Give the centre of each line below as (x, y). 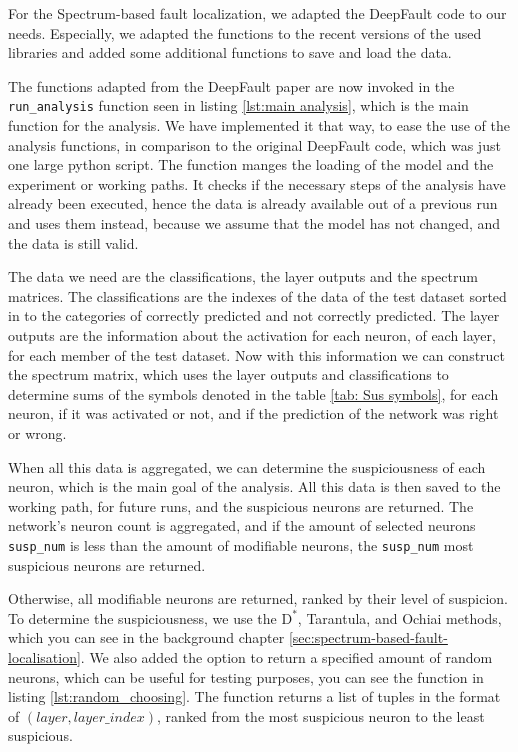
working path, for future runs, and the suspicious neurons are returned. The (241, 505)
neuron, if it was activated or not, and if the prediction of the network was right (253, 413)
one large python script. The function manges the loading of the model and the (251, 164)
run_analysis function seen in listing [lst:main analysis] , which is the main (238, 105)
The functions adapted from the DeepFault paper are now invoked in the (231, 85)
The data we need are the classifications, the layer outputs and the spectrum (243, 276)
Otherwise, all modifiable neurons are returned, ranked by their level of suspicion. (258, 598)
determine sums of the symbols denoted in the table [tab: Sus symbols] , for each (253, 393)
